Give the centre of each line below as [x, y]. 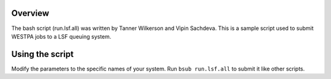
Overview [30, 13]
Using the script [42, 54]
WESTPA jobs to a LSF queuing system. [61, 36]
